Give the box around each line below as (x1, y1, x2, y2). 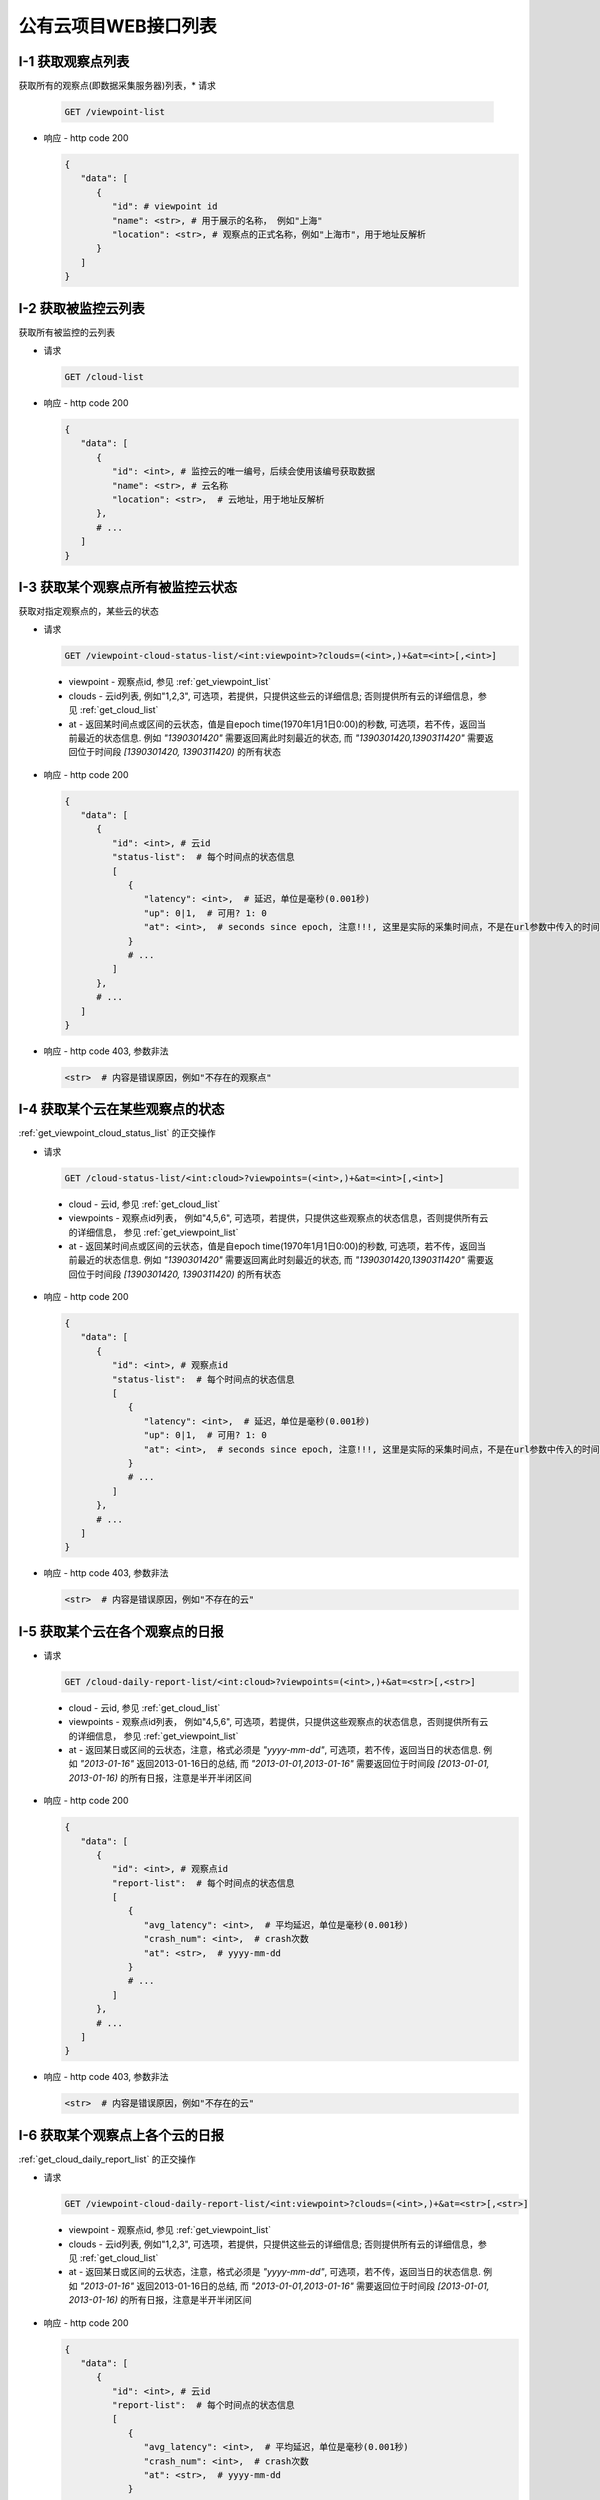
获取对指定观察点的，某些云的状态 (18, 605, 159, 617)
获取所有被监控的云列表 (18, 326, 115, 338)
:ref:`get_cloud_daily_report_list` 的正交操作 (18, 2153, 196, 2165)
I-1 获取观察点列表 (18, 53, 130, 70)
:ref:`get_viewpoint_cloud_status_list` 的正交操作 (18, 1127, 217, 1139)
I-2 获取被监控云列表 (18, 300, 145, 317)
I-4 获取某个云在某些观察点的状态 (18, 1101, 225, 1118)
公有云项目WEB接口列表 (18, 15, 217, 37)
